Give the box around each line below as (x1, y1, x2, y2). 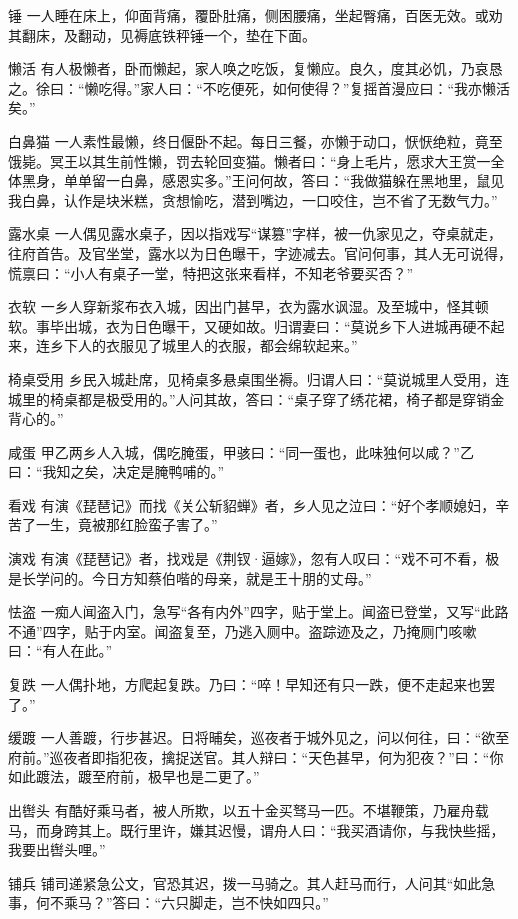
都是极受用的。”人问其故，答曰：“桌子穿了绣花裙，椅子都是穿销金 (77, 388, 505, 409)
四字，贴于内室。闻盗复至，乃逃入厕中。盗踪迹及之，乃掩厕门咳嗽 (42, 620, 477, 641)
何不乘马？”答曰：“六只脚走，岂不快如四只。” (35, 892, 329, 913)
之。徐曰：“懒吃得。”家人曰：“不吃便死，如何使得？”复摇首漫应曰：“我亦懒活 (8, 77, 511, 98)
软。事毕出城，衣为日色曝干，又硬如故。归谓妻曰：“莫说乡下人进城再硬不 (8, 315, 491, 336)
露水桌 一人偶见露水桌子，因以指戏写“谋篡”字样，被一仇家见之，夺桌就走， (8, 223, 502, 244)
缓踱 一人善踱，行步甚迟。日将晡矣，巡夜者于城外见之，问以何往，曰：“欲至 (8, 727, 510, 748)
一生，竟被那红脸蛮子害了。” (35, 514, 218, 535)
